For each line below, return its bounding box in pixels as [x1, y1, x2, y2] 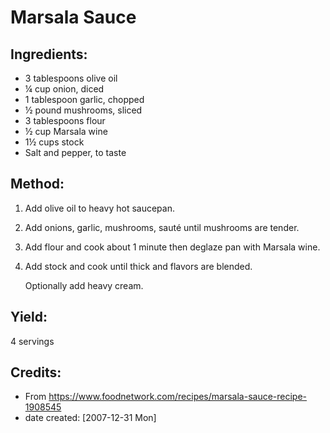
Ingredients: [10, 46, 88, 63]
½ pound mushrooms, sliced [24, 104, 143, 116]
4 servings [10, 335, 55, 347]
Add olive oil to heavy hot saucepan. [24, 202, 175, 214]
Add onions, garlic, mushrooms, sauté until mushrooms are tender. [24, 221, 300, 233]
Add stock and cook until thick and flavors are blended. [24, 260, 253, 272]
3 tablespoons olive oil [24, 72, 118, 84]
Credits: [10, 364, 62, 381]
